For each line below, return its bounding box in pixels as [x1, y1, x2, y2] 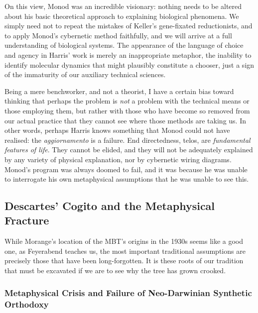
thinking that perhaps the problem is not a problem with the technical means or [4, 96, 250, 106]
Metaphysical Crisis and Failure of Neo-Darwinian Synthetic [4, 286, 252, 299]
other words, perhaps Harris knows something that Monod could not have [4, 125, 230, 135]
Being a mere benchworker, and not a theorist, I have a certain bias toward [4, 86, 234, 96]
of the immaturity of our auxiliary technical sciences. [4, 69, 166, 80]
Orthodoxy [4, 298, 49, 310]
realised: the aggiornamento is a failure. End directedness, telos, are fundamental [4, 134, 251, 145]
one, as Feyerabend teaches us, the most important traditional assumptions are [4, 245, 246, 256]
